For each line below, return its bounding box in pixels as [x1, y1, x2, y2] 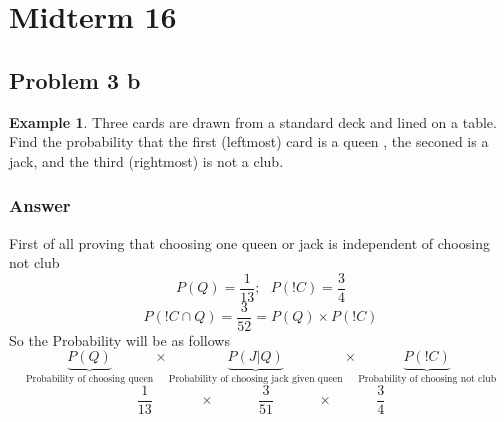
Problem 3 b [9, 64, 141, 95]
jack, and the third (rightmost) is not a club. [9, 150, 284, 171]
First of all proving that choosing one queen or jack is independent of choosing [9, 232, 490, 253]
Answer [9, 193, 71, 218]
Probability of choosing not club [358, 374, 497, 385]
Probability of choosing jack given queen [168, 374, 343, 385]
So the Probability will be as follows [9, 329, 230, 350]
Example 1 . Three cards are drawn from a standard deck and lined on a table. [9, 111, 497, 132]
